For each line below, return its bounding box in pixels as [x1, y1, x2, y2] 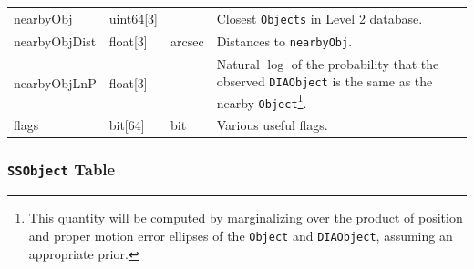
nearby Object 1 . [216, 90, 307, 112]
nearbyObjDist [14, 31, 97, 50]
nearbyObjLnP [14, 74, 97, 93]
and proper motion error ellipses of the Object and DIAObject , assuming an [28, 225, 453, 244]
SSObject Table [7, 158, 116, 181]
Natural [216, 54, 260, 73]
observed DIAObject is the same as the [216, 72, 433, 91]
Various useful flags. [216, 115, 328, 134]
